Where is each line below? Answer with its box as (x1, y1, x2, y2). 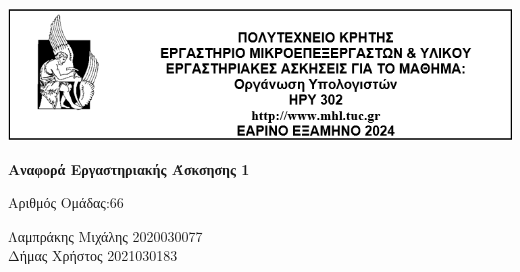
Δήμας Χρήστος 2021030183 (8, 245, 178, 266)
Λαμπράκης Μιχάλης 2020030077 (8, 225, 203, 246)
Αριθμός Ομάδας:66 (8, 192, 124, 213)
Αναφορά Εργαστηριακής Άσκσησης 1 (8, 158, 250, 179)
